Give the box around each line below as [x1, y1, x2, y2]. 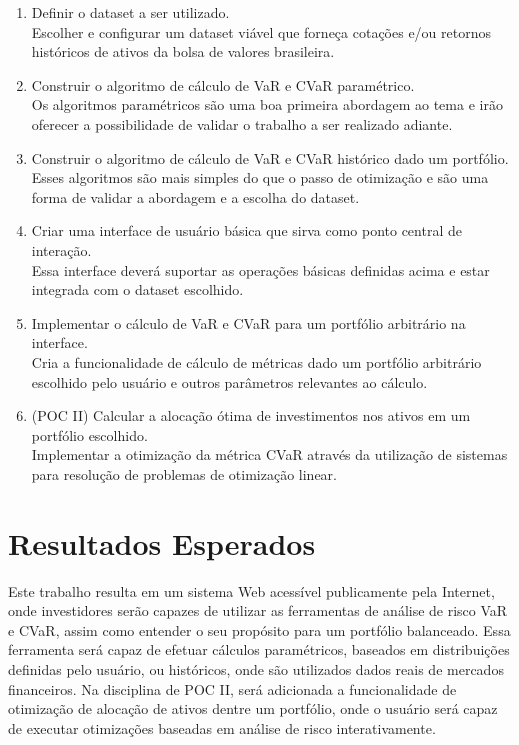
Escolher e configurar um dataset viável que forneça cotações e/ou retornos [31, 21, 491, 42]
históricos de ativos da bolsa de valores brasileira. [31, 41, 335, 62]
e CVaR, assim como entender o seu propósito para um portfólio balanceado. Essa [8, 619, 511, 640]
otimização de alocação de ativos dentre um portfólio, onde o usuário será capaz [8, 698, 498, 719]
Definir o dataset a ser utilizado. [31, 2, 230, 22]
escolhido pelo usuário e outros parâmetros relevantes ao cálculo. [31, 371, 428, 392]
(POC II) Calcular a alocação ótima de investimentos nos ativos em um [31, 405, 471, 426]
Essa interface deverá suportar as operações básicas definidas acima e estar [31, 259, 490, 280]
